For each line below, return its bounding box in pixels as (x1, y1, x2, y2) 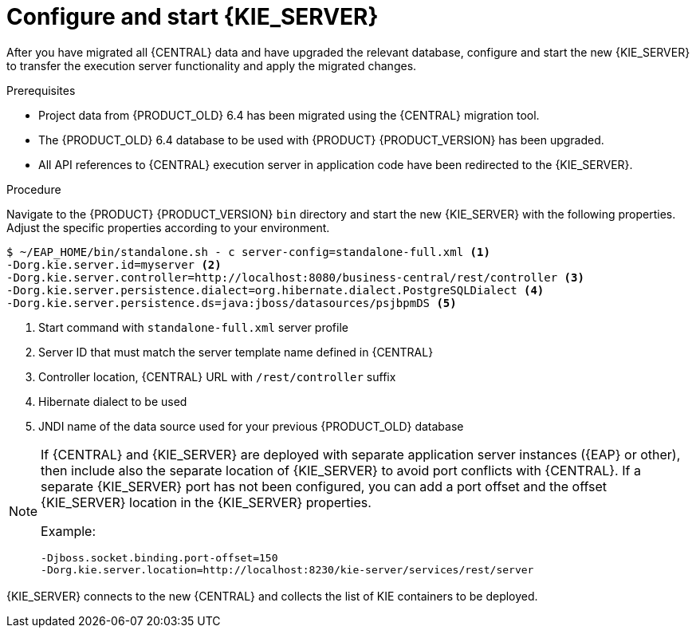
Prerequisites (6, 83, 76, 97)
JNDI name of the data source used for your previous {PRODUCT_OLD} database (38, 419, 464, 433)
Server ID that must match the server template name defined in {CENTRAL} (38, 345, 434, 359)
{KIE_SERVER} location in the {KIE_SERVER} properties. (41, 494, 372, 510)
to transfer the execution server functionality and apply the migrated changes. (6, 58, 417, 73)
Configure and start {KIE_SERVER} (6, 3, 379, 30)
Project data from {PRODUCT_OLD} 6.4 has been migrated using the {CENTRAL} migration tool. (38, 108, 540, 122)
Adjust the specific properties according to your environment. (6, 220, 330, 234)
